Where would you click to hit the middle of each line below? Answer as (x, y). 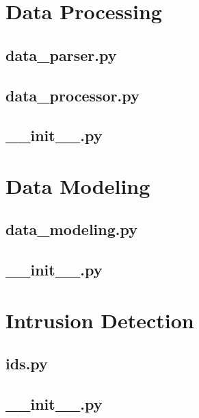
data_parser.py (61, 54)
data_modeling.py (71, 229)
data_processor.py (72, 95)
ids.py (27, 364)
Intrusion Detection (100, 320)
